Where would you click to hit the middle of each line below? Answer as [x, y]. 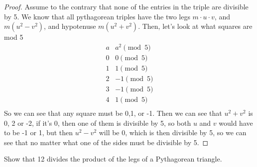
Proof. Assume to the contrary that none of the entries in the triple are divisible [126, 6]
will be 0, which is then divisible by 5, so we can [173, 132]
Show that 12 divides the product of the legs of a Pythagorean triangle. [113, 159]
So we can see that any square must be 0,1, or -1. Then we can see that [113, 113]
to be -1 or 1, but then [39, 132]
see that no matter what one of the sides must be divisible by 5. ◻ [106, 142]
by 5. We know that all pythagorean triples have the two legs [97, 16]
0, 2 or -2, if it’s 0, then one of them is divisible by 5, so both [98, 123]
